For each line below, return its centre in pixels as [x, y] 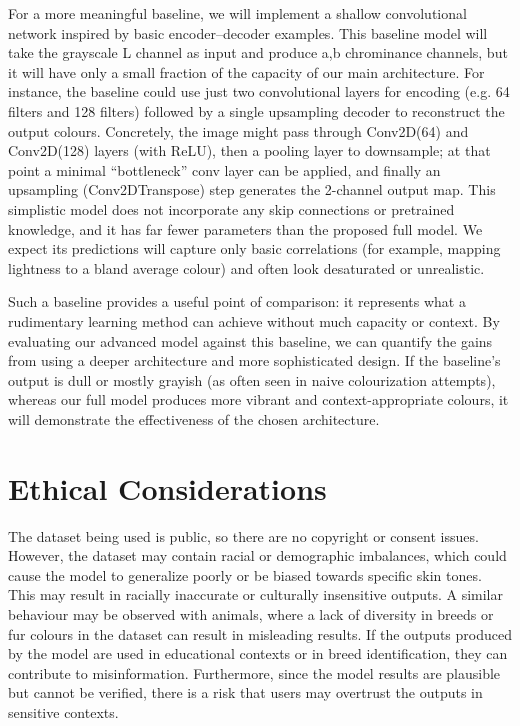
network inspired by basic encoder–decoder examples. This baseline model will [248, 32]
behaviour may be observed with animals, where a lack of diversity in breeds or [251, 613]
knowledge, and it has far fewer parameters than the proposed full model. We [245, 228]
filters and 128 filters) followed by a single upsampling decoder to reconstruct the [256, 110]
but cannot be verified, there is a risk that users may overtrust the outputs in [245, 692]
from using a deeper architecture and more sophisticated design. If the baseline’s [254, 360]
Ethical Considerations [167, 487]
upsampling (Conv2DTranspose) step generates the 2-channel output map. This [252, 189]
